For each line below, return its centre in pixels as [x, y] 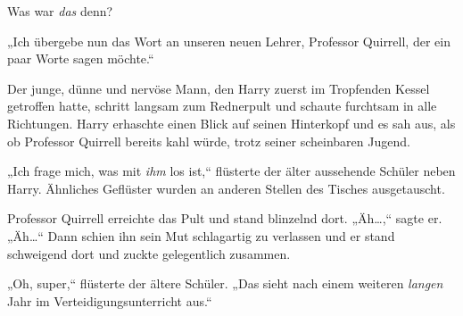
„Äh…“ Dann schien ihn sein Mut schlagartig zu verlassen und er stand [201, 235]
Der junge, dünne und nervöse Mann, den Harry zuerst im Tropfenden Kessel [219, 88]
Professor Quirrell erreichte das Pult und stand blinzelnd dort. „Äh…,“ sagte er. [225, 218]
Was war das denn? [60, 11]
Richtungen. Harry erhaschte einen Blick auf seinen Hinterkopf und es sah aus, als [231, 123]
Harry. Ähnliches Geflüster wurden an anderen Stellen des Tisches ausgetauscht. [226, 188]
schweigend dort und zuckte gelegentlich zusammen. [149, 253]
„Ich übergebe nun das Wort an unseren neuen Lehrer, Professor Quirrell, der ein [229, 41]
